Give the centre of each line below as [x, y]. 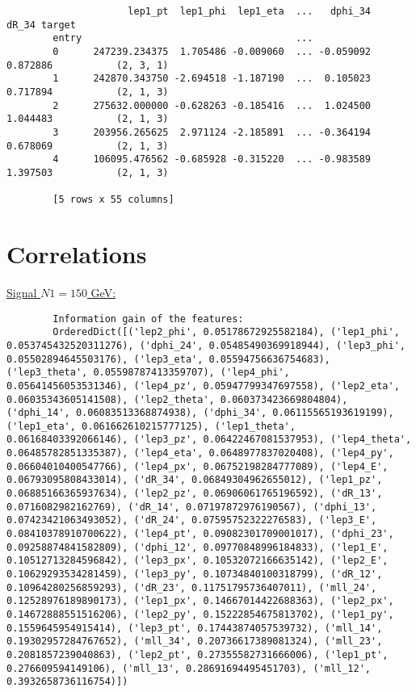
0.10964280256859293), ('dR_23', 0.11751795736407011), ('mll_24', [192, 587]
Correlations [77, 254]
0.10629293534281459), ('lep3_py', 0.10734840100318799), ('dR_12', [195, 575]
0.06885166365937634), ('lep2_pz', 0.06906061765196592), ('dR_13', [195, 494]
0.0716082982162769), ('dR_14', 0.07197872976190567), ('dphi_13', [192, 507]
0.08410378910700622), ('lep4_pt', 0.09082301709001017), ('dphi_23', [200, 534]
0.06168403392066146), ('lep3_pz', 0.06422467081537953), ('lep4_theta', [209, 440]
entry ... [183, 38]
